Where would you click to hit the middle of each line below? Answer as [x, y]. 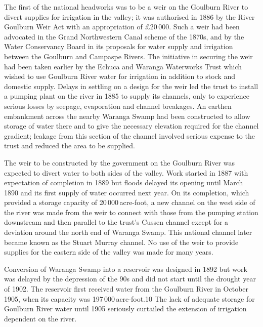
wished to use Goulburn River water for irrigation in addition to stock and [120, 76]
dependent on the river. [40, 318]
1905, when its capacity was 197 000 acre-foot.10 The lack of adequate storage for [129, 298]
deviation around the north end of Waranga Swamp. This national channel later [128, 232]
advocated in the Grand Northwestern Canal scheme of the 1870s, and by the [124, 36]
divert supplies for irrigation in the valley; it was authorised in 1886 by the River [129, 16]
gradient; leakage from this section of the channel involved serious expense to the [129, 135]
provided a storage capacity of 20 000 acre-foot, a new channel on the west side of [130, 202]
